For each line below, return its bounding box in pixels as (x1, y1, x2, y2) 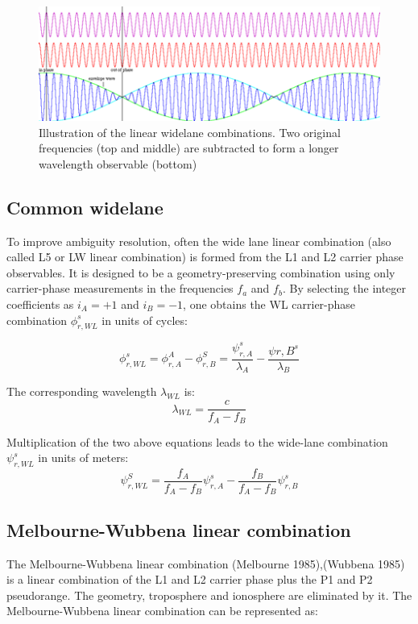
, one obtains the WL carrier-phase (183, 295, 356, 312)
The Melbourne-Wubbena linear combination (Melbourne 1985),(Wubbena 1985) (6, 555, 405, 572)
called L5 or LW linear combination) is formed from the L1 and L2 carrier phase (6, 248, 404, 265)
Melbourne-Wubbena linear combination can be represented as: (6, 602, 318, 619)
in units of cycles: (101, 311, 188, 328)
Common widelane (6, 194, 163, 219)
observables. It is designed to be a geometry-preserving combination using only (6, 264, 395, 281)
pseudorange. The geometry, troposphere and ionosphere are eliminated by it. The (6, 586, 412, 603)
